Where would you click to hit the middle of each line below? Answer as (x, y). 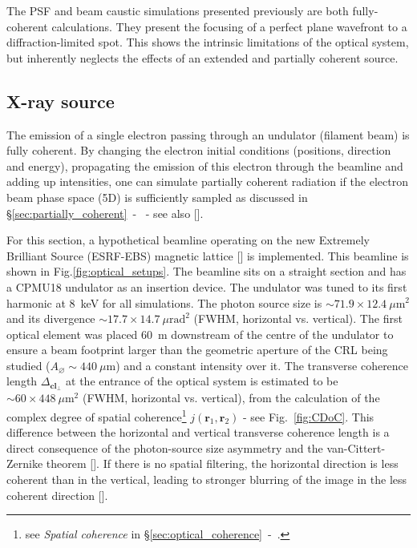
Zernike (25, 463)
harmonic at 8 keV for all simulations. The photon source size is (164, 302)
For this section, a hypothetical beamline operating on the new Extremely (188, 240)
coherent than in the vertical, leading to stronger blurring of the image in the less (207, 479)
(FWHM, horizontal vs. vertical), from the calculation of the (231, 398)
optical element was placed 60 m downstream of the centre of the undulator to (200, 334)
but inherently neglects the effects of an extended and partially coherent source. (202, 57)
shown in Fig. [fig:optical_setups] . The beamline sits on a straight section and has (206, 271)
